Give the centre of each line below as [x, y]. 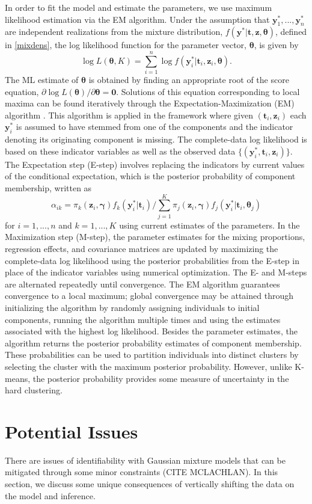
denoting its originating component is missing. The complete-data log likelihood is [156, 139]
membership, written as [48, 188]
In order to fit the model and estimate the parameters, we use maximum [139, 7]
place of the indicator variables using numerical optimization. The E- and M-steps [156, 272]
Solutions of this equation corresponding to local [210, 91]
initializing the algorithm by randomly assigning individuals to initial [132, 307]
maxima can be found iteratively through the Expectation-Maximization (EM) [150, 103]
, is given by [276, 45]
